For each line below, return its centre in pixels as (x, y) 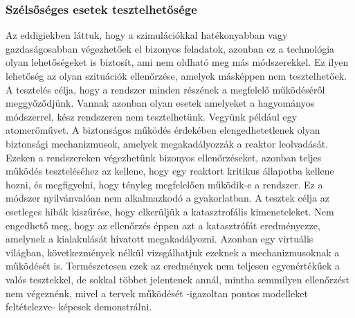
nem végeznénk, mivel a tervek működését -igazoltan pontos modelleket (157, 293)
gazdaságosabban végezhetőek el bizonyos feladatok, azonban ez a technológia (170, 48)
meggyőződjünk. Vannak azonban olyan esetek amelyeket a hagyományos (160, 103)
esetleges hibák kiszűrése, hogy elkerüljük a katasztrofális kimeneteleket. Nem (170, 211)
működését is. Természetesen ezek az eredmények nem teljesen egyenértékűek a (173, 266)
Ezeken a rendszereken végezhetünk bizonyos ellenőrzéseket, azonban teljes (164, 157)
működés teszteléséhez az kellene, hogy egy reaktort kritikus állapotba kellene (170, 171)
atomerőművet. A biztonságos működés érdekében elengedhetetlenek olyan (163, 130)
